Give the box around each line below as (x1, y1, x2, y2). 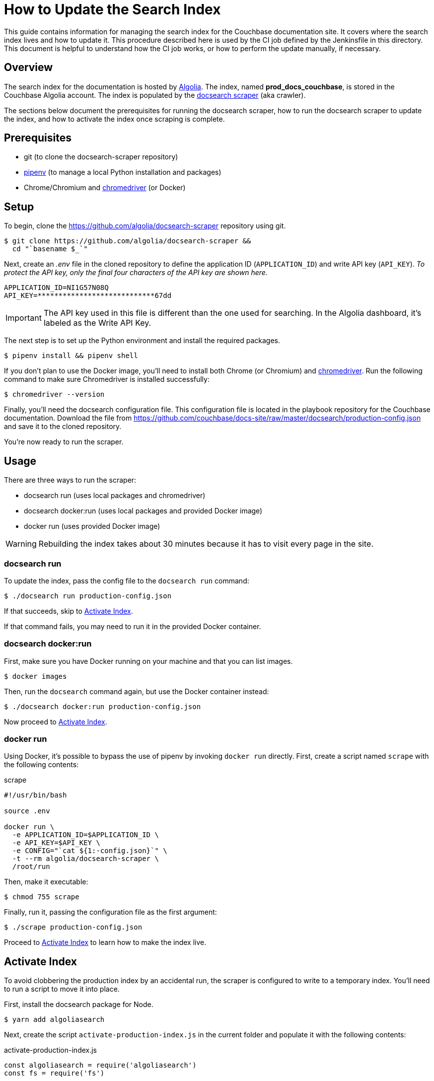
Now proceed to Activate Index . (4, 717, 107, 726)
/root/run (12, 863, 50, 871)
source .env (4, 807, 50, 815)
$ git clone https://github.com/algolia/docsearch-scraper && (4, 237, 251, 245)
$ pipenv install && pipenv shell (4, 352, 138, 360)
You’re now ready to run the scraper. (4, 437, 124, 446)
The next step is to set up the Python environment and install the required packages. (4, 336, 280, 345)
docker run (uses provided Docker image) (24, 522, 160, 531)
